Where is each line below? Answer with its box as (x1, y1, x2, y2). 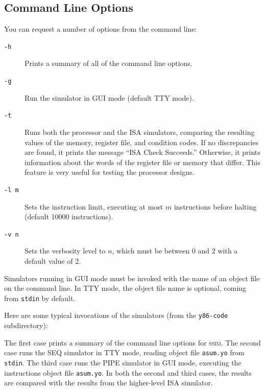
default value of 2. (25, 256, 81, 266)
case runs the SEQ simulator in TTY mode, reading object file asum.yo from (4, 347, 245, 358)
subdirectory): (4, 320, 48, 331)
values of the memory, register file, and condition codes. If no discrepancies (25, 136, 259, 147)
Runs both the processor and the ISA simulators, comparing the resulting (25, 126, 255, 137)
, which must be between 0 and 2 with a (112, 245, 238, 256)
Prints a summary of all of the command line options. (25, 58, 192, 68)
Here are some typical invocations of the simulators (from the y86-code (4, 310, 228, 320)
